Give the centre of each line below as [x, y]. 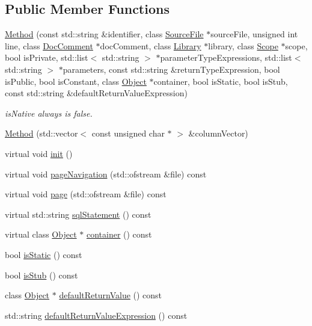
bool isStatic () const [44, 254]
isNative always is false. [49, 113]
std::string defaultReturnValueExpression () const [96, 315]
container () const [119, 234]
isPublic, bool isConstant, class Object [76, 81]
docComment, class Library [151, 45]
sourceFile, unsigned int [254, 34]
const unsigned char [128, 133]
